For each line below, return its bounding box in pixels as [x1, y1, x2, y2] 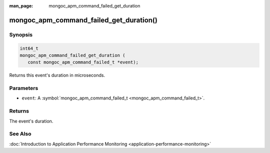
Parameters [9, 85, 38, 92]
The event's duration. [9, 118, 53, 124]
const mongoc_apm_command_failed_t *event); [27, 59, 138, 65]
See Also [9, 130, 31, 137]
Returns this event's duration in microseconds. [9, 72, 105, 78]
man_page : [9, 3, 33, 8]
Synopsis [9, 31, 32, 38]
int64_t [19, 45, 38, 51]
